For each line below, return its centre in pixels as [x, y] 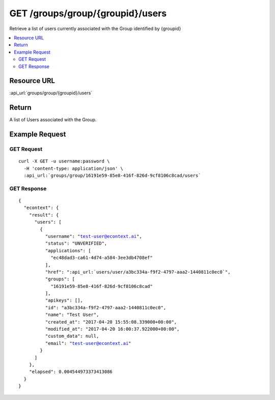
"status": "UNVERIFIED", [76, 244]
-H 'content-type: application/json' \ [73, 168]
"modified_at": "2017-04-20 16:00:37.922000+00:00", [112, 329]
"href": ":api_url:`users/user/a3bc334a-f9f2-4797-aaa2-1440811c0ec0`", [138, 272]
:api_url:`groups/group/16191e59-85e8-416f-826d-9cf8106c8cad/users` [112, 176]
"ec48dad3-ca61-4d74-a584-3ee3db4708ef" [102, 258]
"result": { [44, 215]
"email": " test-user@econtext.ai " [88, 343]
